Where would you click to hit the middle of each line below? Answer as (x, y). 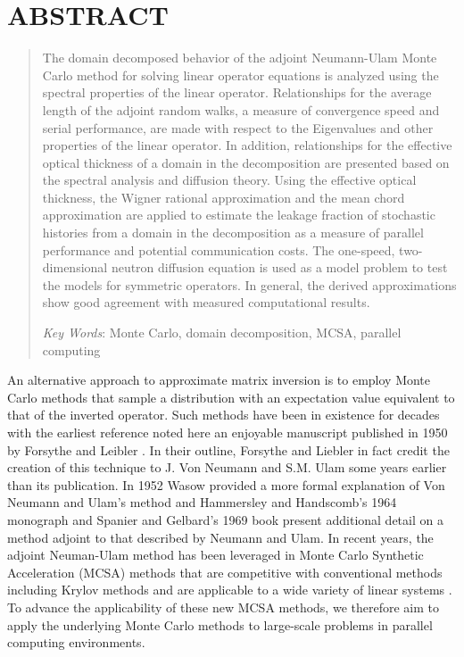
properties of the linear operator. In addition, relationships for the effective (247, 145)
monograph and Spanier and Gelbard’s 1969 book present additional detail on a (225, 519)
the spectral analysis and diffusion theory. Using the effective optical (229, 180)
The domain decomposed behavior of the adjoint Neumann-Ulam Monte (240, 58)
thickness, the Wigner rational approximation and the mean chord (224, 197)
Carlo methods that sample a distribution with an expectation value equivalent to (231, 397)
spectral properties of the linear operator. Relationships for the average (237, 92)
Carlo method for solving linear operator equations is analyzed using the (240, 75)
